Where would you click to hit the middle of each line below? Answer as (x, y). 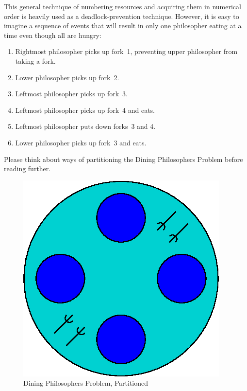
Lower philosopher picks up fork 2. (67, 77)
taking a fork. (35, 61)
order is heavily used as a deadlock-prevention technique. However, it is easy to (122, 16)
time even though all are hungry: (53, 35)
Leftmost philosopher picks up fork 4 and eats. (85, 110)
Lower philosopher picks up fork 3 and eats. (81, 142)
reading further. (27, 169)
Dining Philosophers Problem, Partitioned (86, 383)
